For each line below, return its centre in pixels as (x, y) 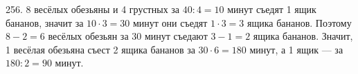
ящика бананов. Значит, (303, 36)
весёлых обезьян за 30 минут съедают (128, 36)
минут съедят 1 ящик (272, 9)
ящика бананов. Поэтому (299, 22)
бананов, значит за (45, 22)
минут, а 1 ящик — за (296, 49)
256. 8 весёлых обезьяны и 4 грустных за (93, 9)
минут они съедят (170, 22)
